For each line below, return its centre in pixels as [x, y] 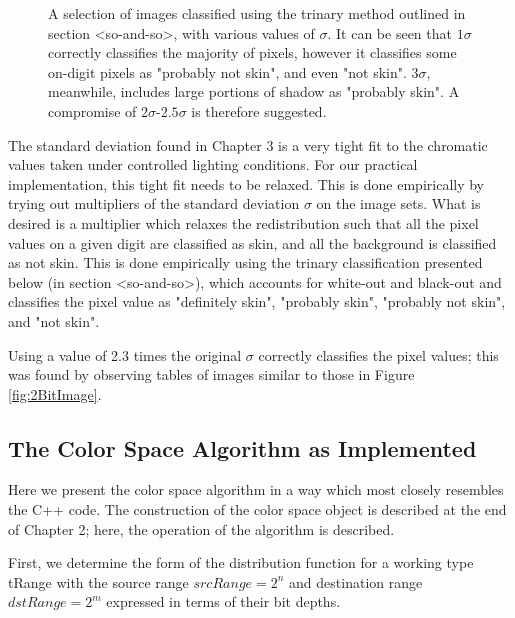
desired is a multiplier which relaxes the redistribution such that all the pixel [243, 222]
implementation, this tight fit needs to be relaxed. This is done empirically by [246, 183]
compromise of [92, 110]
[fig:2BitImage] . [55, 393]
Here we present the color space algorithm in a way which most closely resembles [256, 489]
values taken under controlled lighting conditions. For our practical [213, 164]
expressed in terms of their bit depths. [223, 601]
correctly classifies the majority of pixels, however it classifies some [252, 52]
